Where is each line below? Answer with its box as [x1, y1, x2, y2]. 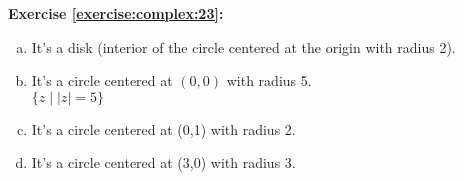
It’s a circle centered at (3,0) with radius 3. [31, 152, 296, 173]
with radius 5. [226, 70, 312, 91]
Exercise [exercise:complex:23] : [8, 3, 224, 23]
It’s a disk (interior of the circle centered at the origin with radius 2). [31, 36, 456, 57]
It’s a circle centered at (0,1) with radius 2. [31, 118, 296, 139]
